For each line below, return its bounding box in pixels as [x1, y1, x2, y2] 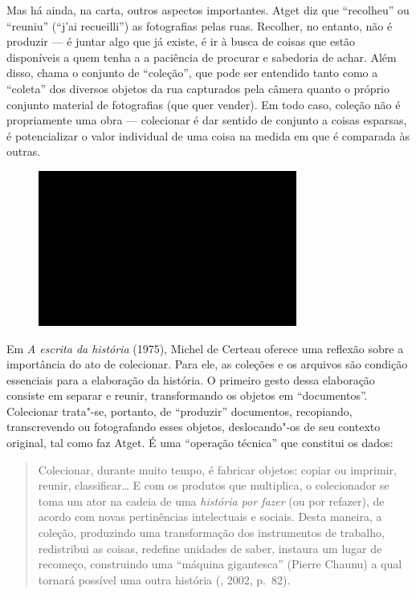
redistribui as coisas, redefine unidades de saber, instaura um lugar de [38, 539, 382, 556]
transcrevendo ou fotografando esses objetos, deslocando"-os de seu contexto [6, 418, 381, 435]
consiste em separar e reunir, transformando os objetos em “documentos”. [6, 387, 368, 404]
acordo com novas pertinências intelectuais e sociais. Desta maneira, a [38, 508, 382, 525]
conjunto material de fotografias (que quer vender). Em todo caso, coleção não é [6, 96, 401, 112]
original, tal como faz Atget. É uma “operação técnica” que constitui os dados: [6, 434, 394, 451]
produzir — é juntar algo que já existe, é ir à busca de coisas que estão [6, 33, 356, 50]
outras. [6, 143, 41, 160]
